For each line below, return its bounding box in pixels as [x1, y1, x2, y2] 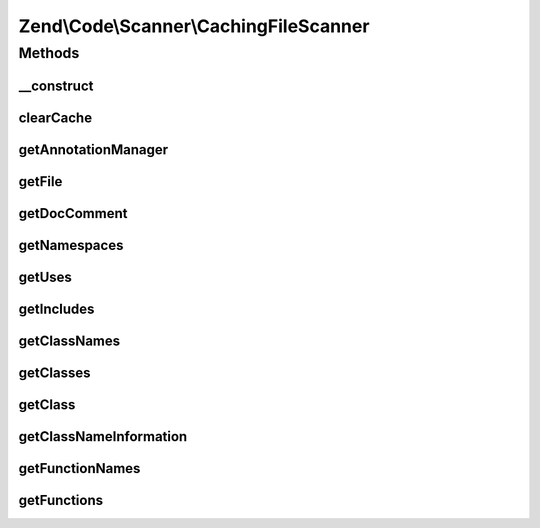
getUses [18, 268, 72, 285]
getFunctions [18, 491, 104, 509]
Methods [18, 44, 80, 62]
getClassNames [18, 332, 121, 349]
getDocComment [18, 205, 128, 222]
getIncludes [18, 300, 95, 317]
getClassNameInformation [18, 428, 188, 445]
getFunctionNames [18, 460, 141, 477]
